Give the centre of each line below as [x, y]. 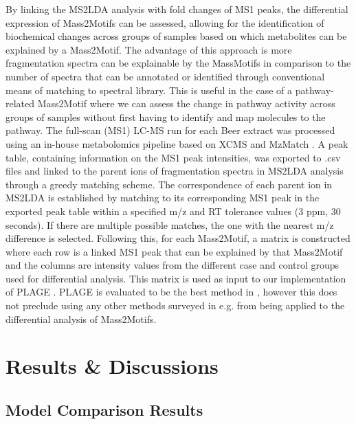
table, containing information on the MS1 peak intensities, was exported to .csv [173, 157]
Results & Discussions [112, 366]
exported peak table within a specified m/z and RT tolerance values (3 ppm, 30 [173, 211]
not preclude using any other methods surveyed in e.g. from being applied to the [175, 305]
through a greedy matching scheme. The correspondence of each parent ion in [169, 184]
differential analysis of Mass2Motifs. [81, 319]
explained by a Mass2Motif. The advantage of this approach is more [149, 49]
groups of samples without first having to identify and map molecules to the [166, 116]
